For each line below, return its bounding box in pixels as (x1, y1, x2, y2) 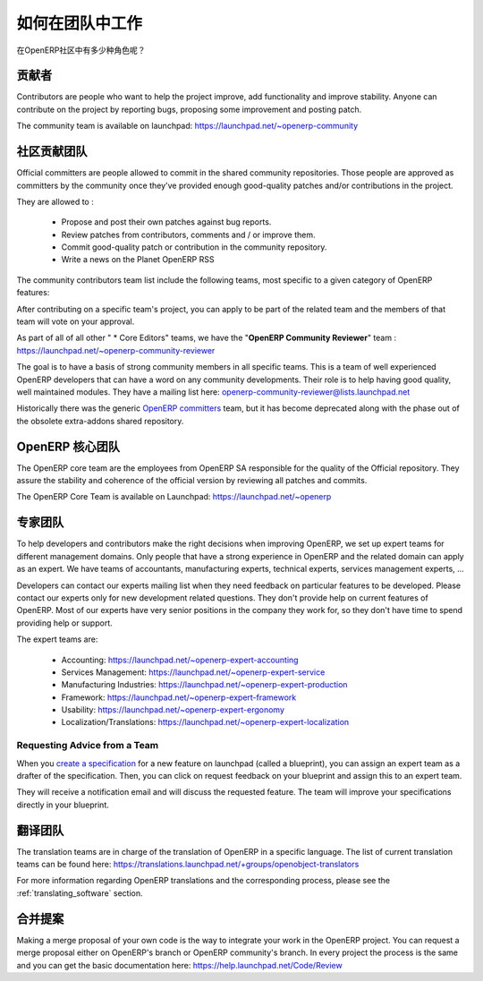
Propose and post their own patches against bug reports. (61, 217, 272, 227)
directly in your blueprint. (16, 799, 109, 810)
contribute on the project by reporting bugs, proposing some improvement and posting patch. (16, 104, 362, 115)
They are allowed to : (16, 196, 94, 207)
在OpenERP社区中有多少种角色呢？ (16, 45, 147, 55)
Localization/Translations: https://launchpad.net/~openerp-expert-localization (61, 717, 350, 728)
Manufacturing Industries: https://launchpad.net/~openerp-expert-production (61, 679, 348, 690)
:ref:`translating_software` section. (16, 887, 143, 899)
